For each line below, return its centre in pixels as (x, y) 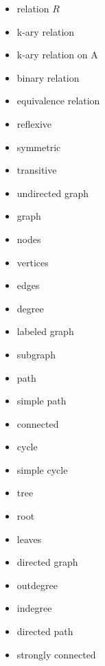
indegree (34, 608)
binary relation (48, 77)
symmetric (39, 147)
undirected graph (53, 193)
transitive (37, 170)
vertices (33, 262)
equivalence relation (58, 101)
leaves (29, 539)
